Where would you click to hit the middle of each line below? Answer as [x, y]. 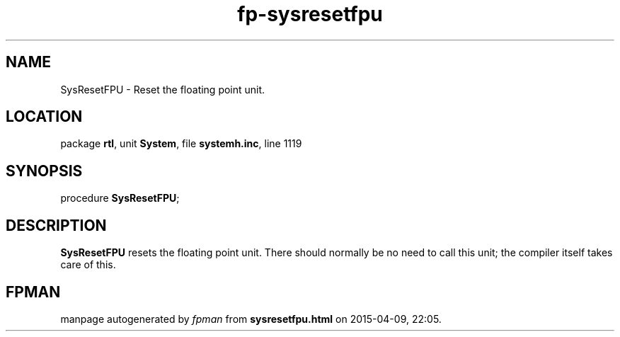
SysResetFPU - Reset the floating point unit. [163, 89]
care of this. [88, 265]
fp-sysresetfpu [310, 14]
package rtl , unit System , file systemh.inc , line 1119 [181, 144]
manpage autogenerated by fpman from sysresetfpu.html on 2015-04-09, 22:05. [251, 319]
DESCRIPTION [56, 225]
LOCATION [44, 117]
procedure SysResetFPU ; [120, 198]
